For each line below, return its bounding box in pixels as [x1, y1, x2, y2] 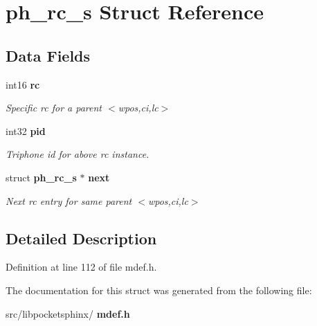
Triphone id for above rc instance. [6, 147, 150, 161]
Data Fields [6, 44, 91, 66]
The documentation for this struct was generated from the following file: [6, 282, 312, 297]
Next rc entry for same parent [6, 193, 132, 208]
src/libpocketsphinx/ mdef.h [6, 306, 130, 320]
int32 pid [6, 123, 46, 138]
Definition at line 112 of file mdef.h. [6, 260, 157, 274]
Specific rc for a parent [6, 100, 102, 115]
